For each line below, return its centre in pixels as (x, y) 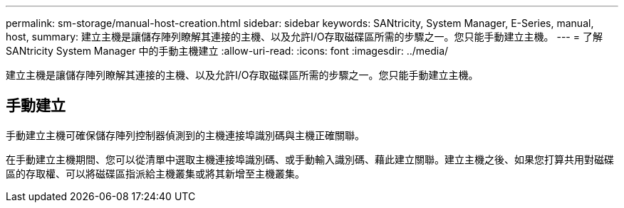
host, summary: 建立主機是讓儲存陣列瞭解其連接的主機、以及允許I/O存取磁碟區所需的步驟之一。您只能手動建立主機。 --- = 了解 (304, 37)
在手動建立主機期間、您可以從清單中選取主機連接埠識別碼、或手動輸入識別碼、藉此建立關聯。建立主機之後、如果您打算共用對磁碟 (310, 159)
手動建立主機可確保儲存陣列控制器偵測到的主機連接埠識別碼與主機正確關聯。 (185, 135)
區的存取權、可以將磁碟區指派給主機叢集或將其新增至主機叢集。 (155, 173)
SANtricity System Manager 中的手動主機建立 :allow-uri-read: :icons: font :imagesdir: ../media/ (227, 51)
